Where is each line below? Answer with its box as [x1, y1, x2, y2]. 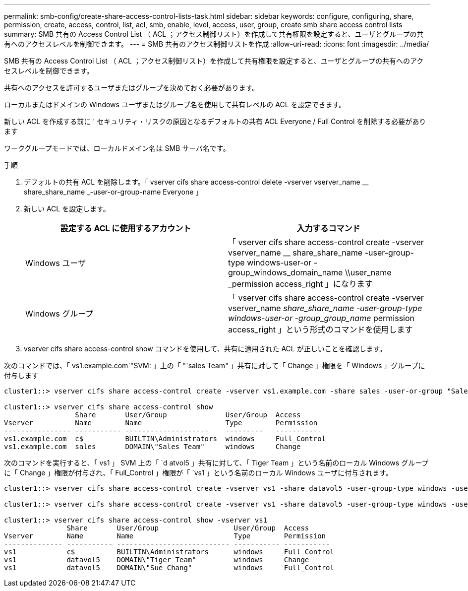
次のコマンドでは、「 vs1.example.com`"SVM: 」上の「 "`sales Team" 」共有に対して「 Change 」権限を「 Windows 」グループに [4, 361, 425, 370]
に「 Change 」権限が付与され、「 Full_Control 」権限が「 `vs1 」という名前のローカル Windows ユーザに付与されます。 [4, 468, 393, 477]
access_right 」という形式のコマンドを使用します [228, 325, 413, 334]
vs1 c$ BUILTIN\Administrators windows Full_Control [4, 548, 334, 556]
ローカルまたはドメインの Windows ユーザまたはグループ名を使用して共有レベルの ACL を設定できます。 [4, 100, 346, 109]
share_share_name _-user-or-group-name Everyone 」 [24, 188, 203, 196]
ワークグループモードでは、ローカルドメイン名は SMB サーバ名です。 [4, 144, 230, 152]
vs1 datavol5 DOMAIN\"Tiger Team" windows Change [4, 556, 309, 564]
